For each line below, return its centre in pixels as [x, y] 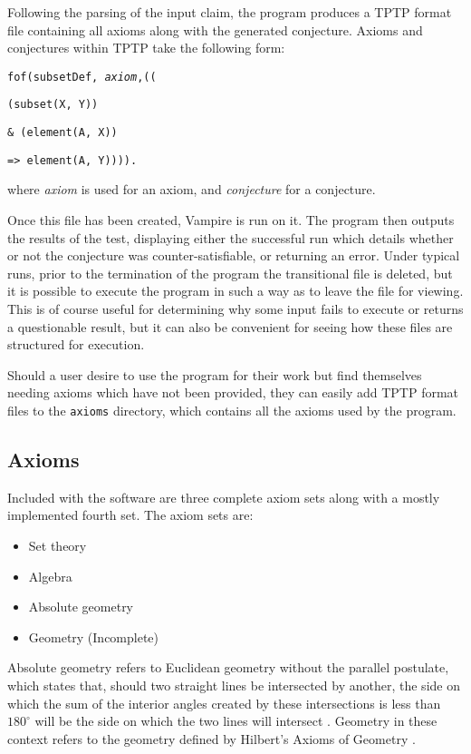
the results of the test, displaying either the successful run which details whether [231, 237]
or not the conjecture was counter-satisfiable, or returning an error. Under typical [234, 255]
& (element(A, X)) [62, 133]
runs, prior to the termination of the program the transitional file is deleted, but [230, 273]
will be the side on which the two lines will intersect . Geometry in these [236, 721]
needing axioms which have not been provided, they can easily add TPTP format [233, 392]
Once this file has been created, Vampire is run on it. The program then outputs [231, 220]
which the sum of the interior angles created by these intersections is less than [224, 703]
